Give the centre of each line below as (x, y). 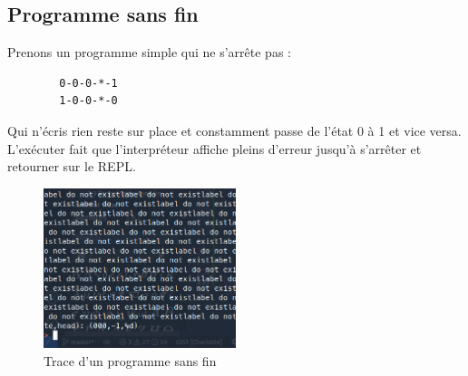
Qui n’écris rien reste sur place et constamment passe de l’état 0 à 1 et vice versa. (234, 130)
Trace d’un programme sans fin (130, 360)
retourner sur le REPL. (72, 166)
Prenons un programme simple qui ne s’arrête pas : (149, 52)
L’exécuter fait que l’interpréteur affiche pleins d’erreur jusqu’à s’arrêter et (214, 148)
